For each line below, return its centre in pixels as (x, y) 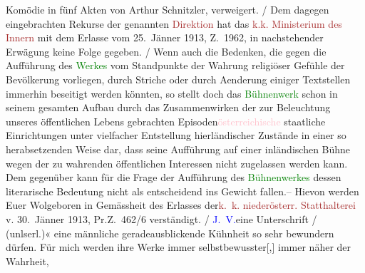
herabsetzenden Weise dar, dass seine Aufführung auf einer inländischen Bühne (178, 149)
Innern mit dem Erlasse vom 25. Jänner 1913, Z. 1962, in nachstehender (165, 37)
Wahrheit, (27, 261)
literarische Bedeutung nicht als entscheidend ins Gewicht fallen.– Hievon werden (182, 191)
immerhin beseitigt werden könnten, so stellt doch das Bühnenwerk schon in (172, 93)
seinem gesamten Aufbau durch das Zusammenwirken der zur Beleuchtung (168, 107)
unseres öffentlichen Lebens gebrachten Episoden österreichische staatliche (166, 121)
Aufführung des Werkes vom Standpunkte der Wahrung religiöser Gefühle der (175, 65)
